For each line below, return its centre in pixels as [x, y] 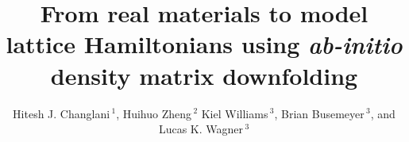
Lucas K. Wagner [201, 129]
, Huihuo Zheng [154, 113]
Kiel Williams [235, 113]
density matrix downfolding [204, 75]
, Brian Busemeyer [319, 113]
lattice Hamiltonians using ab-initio [204, 44]
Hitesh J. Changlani [62, 113]
